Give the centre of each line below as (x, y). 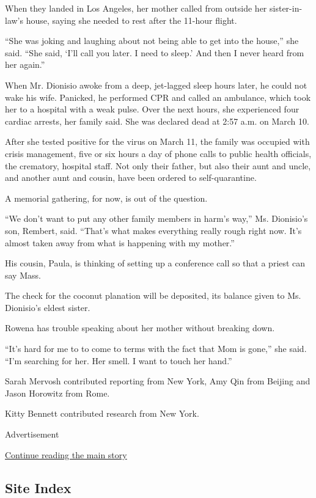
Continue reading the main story (66, 454)
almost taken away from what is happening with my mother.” (120, 242)
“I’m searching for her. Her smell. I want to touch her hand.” (119, 360)
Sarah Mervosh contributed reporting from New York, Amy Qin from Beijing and (158, 381)
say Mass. (23, 275)
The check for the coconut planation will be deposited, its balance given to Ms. (153, 295)
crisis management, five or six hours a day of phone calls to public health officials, (158, 153)
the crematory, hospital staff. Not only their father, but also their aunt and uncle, (158, 165)
